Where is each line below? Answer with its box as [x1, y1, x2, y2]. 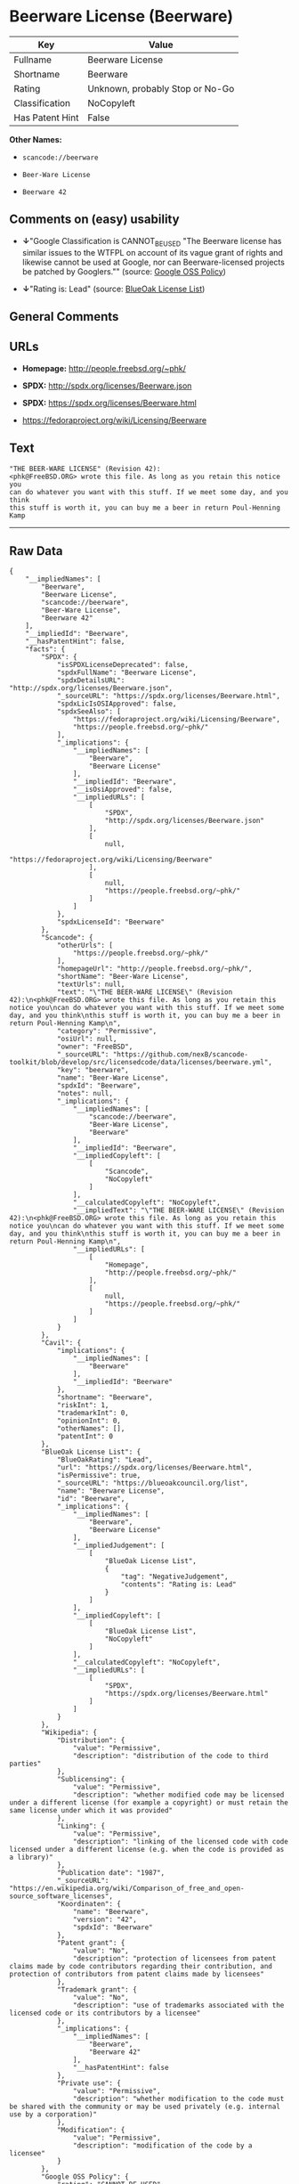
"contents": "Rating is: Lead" [120, 1580, 238, 1589]
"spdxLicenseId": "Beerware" [56, 917, 166, 927]
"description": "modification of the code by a [72, 2141, 253, 2150]
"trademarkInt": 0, [56, 1409, 129, 1418]
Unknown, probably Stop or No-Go [87, 82, 235, 94]
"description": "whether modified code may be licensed [72, 1790, 285, 1800]
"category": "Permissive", [56, 1027, 158, 1036]
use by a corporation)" [9, 2110, 98, 2119]
